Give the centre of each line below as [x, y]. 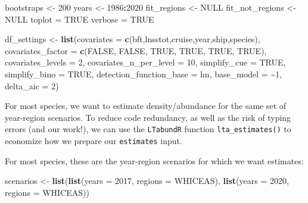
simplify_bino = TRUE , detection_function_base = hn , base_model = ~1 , [144, 74]
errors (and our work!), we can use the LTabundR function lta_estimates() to [148, 129]
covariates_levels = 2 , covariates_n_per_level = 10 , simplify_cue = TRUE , [145, 62]
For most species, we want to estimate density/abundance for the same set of [146, 106]
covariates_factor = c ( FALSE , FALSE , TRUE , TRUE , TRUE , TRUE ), [136, 50]
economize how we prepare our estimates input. [94, 140]
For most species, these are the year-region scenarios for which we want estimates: [154, 160]
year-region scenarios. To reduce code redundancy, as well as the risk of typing [148, 117]
